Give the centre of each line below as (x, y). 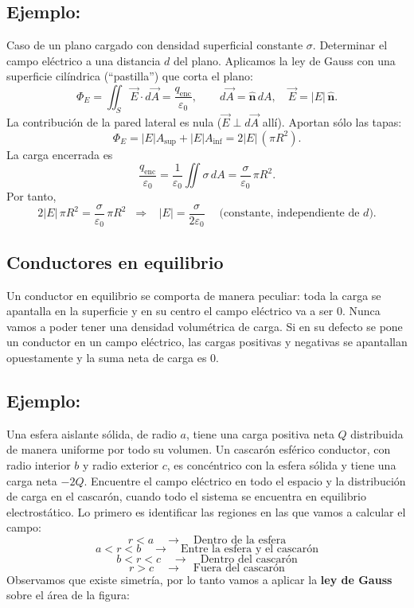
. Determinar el (350, 45)
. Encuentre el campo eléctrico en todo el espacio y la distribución (245, 480)
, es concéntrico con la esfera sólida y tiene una (281, 464)
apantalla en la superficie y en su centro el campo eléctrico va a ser (170, 311)
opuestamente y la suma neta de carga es (107, 357)
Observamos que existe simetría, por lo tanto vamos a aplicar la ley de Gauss (199, 579)
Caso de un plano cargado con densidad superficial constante (155, 45)
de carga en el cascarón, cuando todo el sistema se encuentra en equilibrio (186, 496)
